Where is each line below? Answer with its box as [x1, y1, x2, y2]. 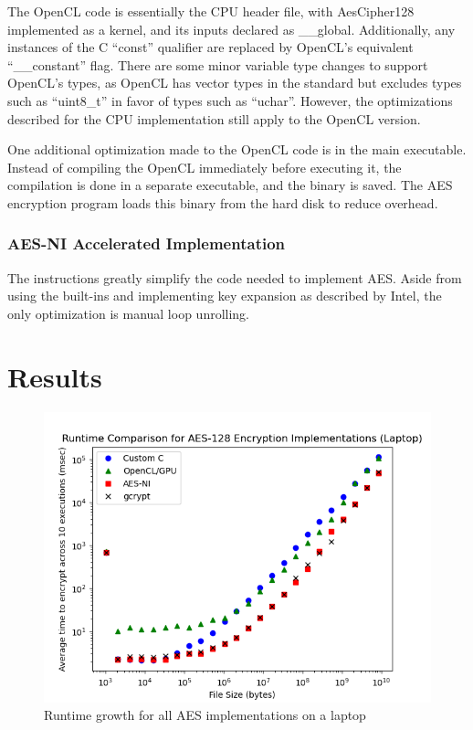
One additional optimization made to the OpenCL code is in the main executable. [7, 140, 467, 159]
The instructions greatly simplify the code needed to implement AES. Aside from [7, 268, 462, 287]
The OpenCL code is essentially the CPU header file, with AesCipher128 [7, 2, 415, 20]
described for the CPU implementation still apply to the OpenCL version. [7, 109, 421, 128]
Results [7, 357, 102, 395]
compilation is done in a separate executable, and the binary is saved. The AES [7, 175, 453, 195]
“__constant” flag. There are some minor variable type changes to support [7, 55, 428, 74]
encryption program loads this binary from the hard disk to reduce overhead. [7, 193, 438, 212]
